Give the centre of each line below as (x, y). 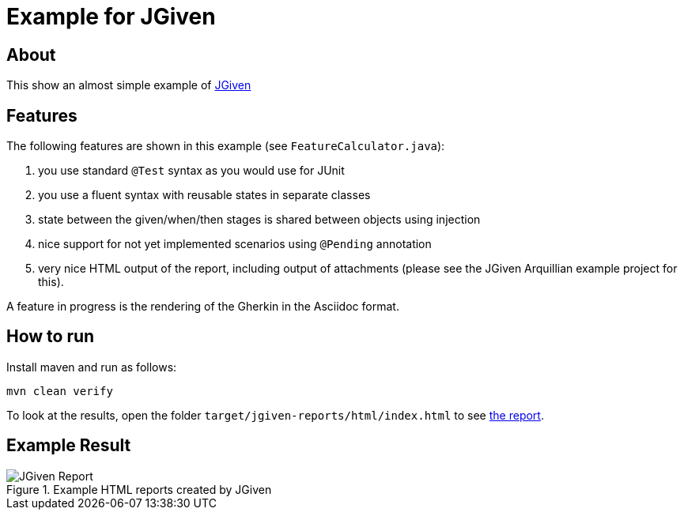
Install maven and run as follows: (92, 367)
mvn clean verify (60, 391)
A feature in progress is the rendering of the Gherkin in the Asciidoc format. (203, 307)
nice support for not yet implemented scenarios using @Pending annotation (235, 244)
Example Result (69, 446)
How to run (51, 337)
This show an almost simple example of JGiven (129, 85)
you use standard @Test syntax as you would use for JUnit (191, 171)
